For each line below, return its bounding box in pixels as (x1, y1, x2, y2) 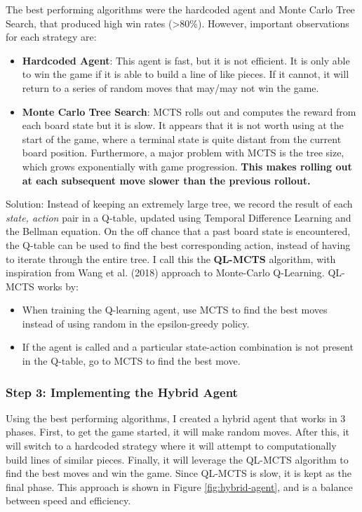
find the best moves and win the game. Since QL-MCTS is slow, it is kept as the (6, 466, 351, 480)
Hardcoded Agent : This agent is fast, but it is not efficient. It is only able (22, 53, 350, 67)
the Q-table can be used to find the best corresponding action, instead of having (6, 237, 351, 252)
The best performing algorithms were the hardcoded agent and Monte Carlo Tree (6, 2, 355, 16)
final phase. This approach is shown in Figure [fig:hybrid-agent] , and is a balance (6, 479, 353, 494)
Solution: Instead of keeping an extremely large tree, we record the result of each (6, 196, 353, 211)
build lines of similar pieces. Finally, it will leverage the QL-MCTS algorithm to (6, 452, 349, 466)
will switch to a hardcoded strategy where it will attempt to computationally (6, 438, 337, 453)
